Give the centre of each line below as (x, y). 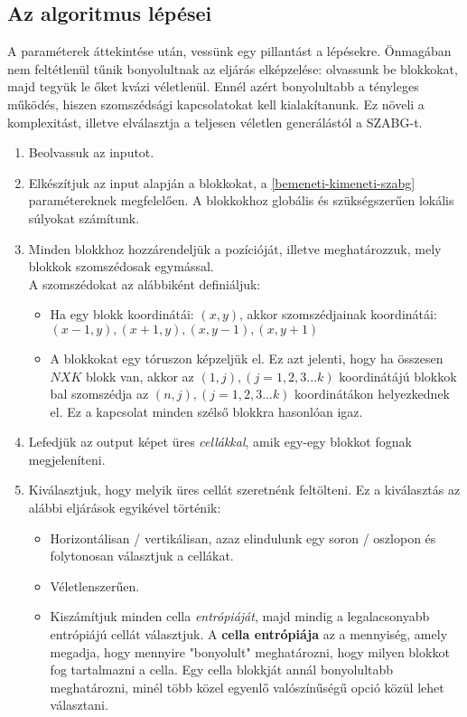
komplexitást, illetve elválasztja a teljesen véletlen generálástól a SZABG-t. (215, 122)
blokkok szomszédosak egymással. (121, 266)
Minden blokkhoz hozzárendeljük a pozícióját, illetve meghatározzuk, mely (235, 248)
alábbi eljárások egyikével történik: (125, 508)
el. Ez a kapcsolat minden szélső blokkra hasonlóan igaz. (206, 411)
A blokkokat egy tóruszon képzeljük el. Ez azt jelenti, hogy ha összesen (247, 358)
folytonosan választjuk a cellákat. (142, 556)
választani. (79, 705)
